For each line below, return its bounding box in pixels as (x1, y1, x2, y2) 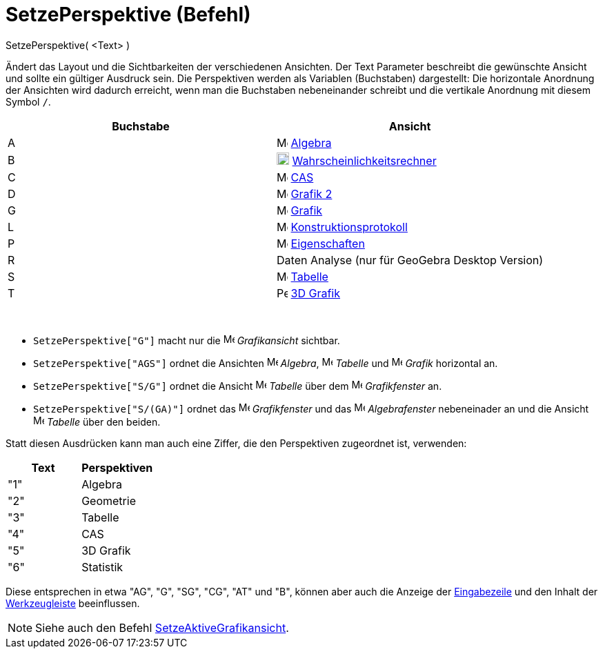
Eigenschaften (290, 236, 365, 250)
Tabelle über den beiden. (46, 415, 161, 428)
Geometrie (81, 493, 136, 508)
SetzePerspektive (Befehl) (6, 3, 251, 26)
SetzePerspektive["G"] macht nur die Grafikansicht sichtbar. (33, 334, 340, 346)
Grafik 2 (290, 186, 333, 201)
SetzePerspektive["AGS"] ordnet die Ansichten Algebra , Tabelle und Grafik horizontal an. (33, 357, 498, 369)
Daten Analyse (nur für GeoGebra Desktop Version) (277, 252, 544, 267)
